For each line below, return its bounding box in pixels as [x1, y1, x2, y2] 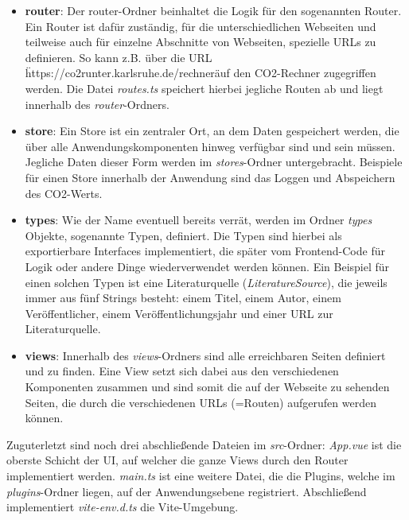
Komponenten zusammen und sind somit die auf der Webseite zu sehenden [25, 378, 390, 395]
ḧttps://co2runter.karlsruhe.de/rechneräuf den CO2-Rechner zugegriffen [25, 64, 376, 81]
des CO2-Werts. [25, 184, 103, 201]
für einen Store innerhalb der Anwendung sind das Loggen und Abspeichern [25, 169, 395, 185]
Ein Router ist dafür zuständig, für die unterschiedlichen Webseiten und [25, 17, 376, 34]
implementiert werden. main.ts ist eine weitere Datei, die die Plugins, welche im [6, 468, 395, 484]
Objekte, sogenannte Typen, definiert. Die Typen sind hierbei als [25, 227, 342, 243]
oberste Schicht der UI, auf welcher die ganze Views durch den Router [6, 452, 349, 468]
